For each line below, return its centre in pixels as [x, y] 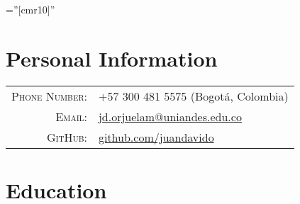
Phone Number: [49, 96]
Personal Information [112, 58]
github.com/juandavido [156, 137]
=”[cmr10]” [30, 9]
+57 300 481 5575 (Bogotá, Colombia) [193, 96]
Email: [71, 116]
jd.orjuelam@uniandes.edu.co [170, 116]
